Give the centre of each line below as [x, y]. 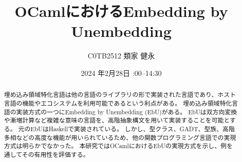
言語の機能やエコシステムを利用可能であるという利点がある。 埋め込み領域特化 [118, 103]
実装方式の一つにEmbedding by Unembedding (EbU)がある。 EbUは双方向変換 [127, 112]
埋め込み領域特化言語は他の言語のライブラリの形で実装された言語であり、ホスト [120, 95]
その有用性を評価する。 [55, 154]
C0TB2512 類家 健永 [121, 56]
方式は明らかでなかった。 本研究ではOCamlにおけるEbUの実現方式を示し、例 [115, 146]
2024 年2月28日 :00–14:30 [121, 73]
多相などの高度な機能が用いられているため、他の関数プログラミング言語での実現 [120, 137]
